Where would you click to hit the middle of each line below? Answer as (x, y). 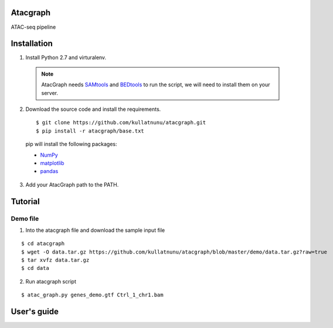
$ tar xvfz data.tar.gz (55, 260)
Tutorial (26, 202)
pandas (49, 171)
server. (50, 93)
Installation (32, 44)
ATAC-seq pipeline (33, 27)
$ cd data (35, 268)
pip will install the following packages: (71, 144)
